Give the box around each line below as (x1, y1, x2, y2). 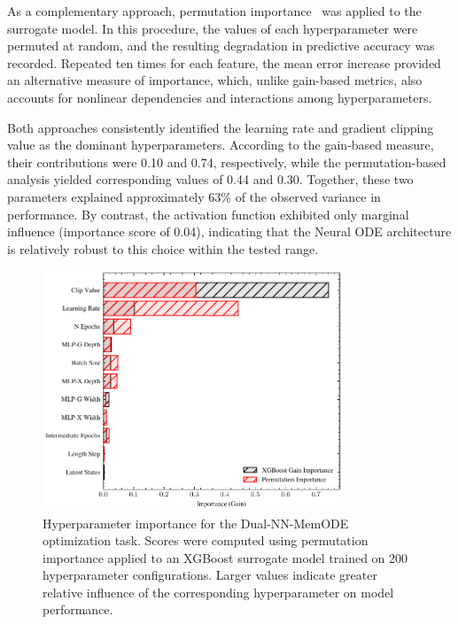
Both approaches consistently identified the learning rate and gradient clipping (7, 118, 434, 136)
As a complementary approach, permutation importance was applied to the (7, 2, 422, 19)
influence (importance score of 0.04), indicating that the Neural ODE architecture (7, 222, 452, 241)
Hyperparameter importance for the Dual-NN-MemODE (43, 513, 349, 532)
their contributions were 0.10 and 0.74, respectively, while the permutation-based (7, 152, 446, 171)
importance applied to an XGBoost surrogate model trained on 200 (43, 548, 408, 566)
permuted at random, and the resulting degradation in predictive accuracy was (7, 36, 435, 55)
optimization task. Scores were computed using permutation (43, 531, 369, 550)
